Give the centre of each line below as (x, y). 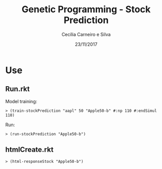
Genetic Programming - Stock (86, 9)
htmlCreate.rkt (29, 150)
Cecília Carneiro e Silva (86, 34)
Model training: (21, 101)
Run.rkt (17, 89)
